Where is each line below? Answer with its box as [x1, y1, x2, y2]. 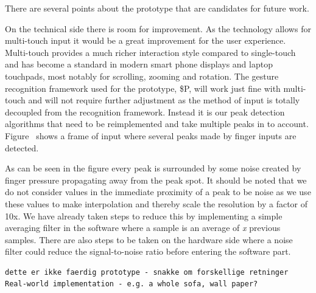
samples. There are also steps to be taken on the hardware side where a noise [5, 233, 293, 246]
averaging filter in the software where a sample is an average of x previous [5, 221, 281, 234]
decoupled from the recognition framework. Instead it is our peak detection [5, 105, 285, 118]
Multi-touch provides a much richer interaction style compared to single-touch [5, 46, 296, 58]
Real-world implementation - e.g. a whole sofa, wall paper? [5, 280, 258, 289]
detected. [5, 141, 39, 154]
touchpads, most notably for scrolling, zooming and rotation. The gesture [5, 69, 279, 82]
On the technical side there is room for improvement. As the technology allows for [5, 22, 311, 35]
